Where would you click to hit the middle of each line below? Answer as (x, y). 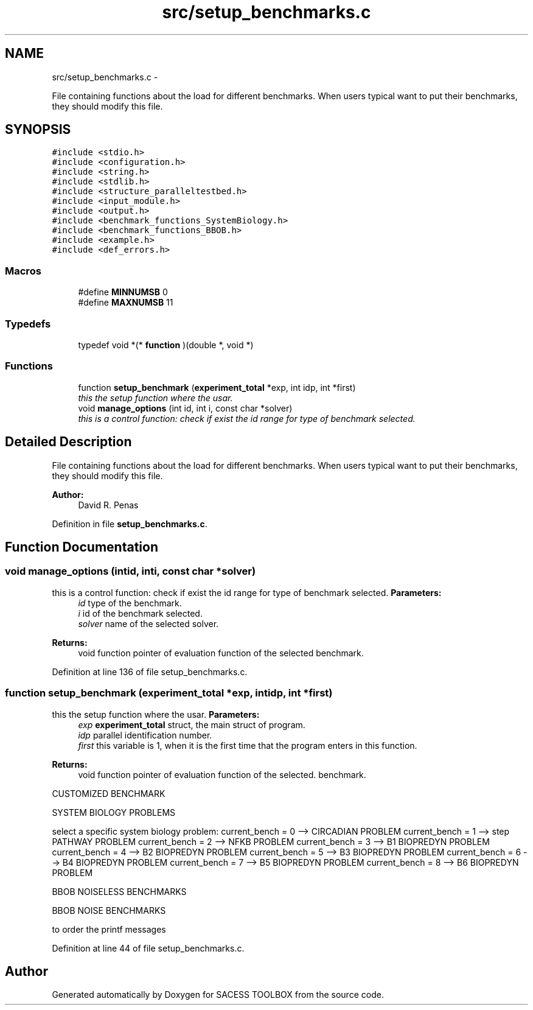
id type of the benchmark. (130, 603)
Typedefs (28, 324)
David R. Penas (108, 505)
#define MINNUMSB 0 (123, 292)
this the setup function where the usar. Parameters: (156, 714)
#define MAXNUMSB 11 (126, 303)
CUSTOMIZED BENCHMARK (109, 793)
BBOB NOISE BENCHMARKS (109, 910)
